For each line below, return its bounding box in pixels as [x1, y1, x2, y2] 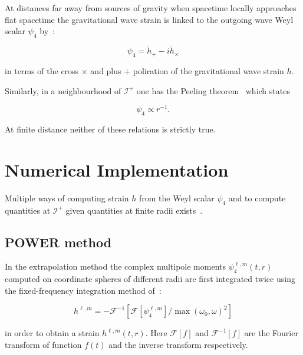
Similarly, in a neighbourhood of [5, 84, 121, 97]
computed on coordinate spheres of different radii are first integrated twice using [5, 273, 295, 285]
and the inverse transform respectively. [108, 338, 248, 350]
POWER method [5, 233, 112, 251]
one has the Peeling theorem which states [136, 84, 290, 97]
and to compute [228, 191, 286, 204]
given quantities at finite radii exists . [65, 204, 203, 216]
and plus [90, 65, 121, 77]
